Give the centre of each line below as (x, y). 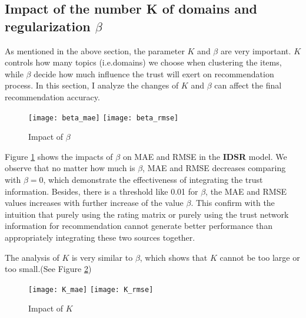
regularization (48, 26)
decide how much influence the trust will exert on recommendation (154, 73)
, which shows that (174, 257)
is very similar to (102, 257)
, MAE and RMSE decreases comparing (214, 168)
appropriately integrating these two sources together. (100, 237)
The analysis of (32, 257)
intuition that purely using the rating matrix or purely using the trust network (147, 214)
